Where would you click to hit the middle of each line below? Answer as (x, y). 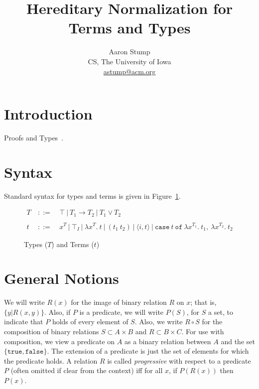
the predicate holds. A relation (51, 360)
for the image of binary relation (119, 302)
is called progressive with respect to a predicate (179, 360)
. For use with (203, 331)
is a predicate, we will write (122, 312)
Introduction (48, 114)
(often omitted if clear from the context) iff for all (87, 370)
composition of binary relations (52, 331)
